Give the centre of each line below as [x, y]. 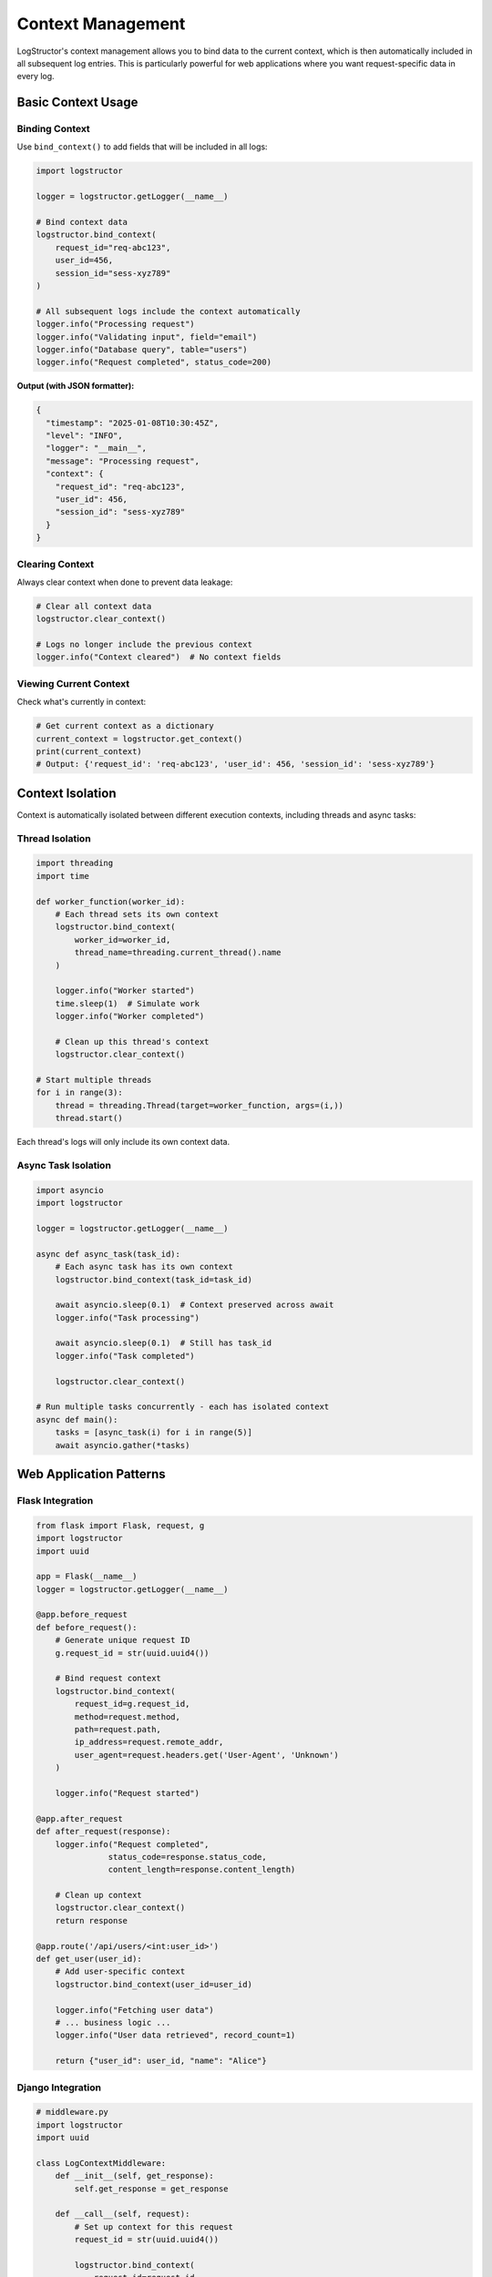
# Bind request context [108, 1679]
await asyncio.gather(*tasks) [123, 1445]
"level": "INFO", [84, 436]
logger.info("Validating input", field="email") [147, 337]
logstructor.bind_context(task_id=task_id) [154, 1279]
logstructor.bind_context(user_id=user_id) [154, 1984]
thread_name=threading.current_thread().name [178, 953]
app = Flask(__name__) [87, 1577]
